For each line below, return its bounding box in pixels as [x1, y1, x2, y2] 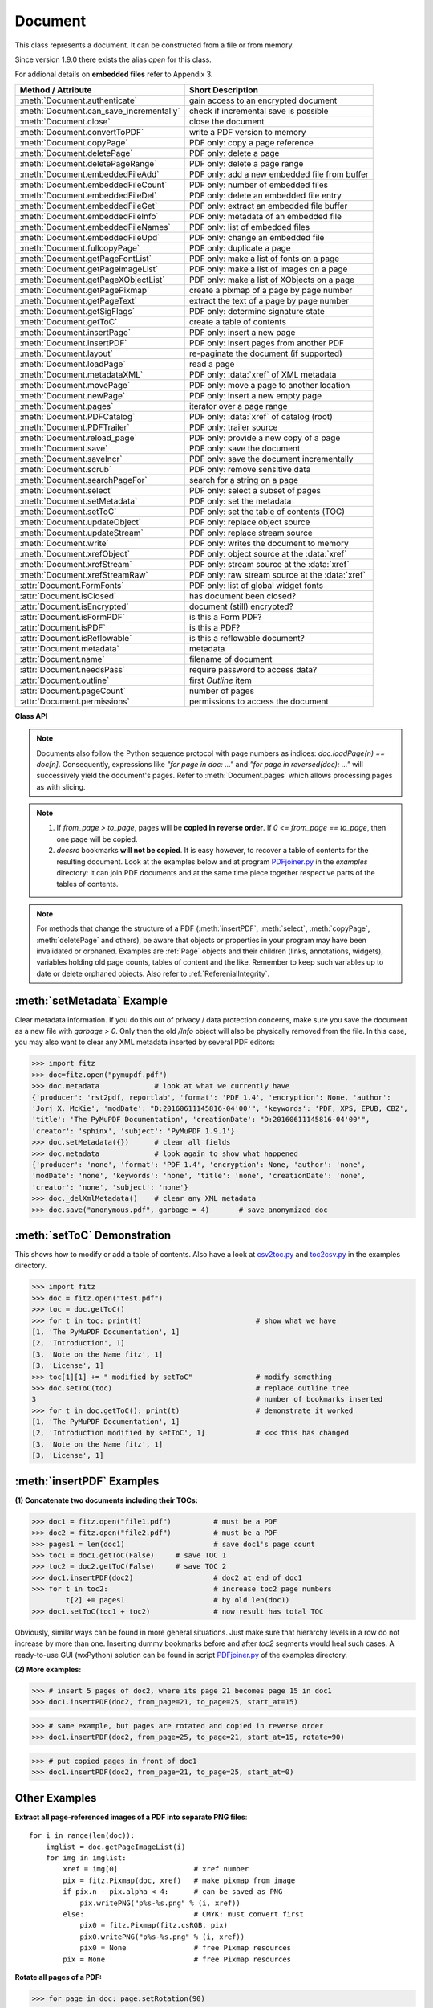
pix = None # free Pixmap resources [63, 1954, 292, 1964]
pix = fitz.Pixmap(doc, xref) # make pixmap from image [63, 1875, 296, 1885]
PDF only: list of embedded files [188, 221, 310, 232]
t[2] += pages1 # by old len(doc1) [65, 1595, 290, 1605]
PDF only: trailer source [188, 422, 278, 433]
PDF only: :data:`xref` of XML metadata [188, 369, 337, 380]
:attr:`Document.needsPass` [19, 663, 126, 675]
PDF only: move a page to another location [188, 379, 350, 390]
